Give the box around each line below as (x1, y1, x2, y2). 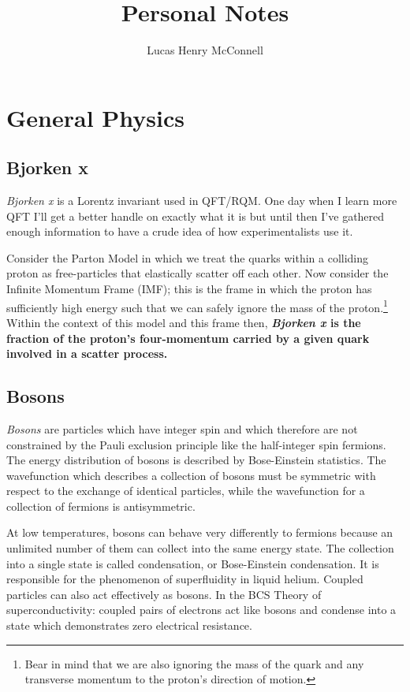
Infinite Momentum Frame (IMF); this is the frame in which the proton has (6, 281, 372, 297)
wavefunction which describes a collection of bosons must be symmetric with (6, 467, 376, 483)
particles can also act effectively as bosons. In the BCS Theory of (6, 586, 322, 602)
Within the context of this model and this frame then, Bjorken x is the (6, 314, 361, 330)
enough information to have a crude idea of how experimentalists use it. (6, 223, 353, 240)
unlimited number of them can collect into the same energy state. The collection (6, 540, 394, 556)
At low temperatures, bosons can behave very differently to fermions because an (6, 524, 393, 541)
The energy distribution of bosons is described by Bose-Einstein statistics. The (6, 452, 386, 468)
